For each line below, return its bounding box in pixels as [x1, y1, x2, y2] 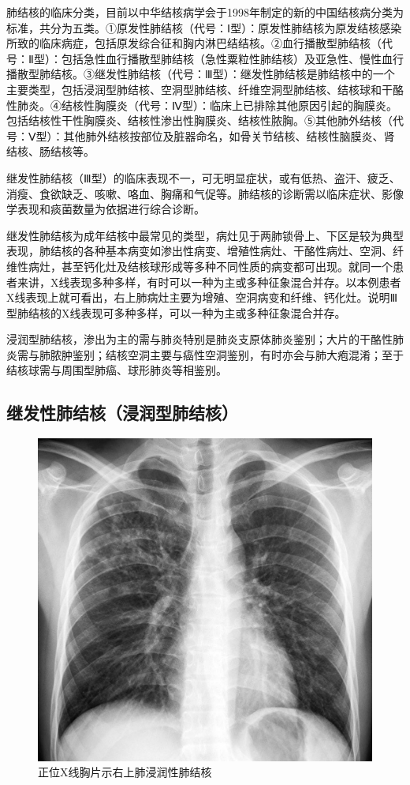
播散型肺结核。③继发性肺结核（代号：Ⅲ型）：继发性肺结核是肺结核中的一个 [6, 66, 395, 82]
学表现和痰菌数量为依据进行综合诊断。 [6, 201, 205, 217]
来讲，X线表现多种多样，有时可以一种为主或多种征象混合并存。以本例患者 [17, 273, 401, 290]
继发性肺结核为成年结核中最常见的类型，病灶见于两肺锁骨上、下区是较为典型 [6, 227, 404, 243]
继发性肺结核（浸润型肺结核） [6, 400, 238, 425]
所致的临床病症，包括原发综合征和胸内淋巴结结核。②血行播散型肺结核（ [6, 35, 382, 51]
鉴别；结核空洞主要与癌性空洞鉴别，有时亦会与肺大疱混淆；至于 [72, 346, 404, 362]
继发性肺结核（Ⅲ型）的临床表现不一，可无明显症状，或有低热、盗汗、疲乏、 [6, 169, 401, 186]
